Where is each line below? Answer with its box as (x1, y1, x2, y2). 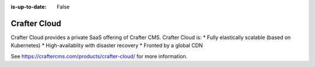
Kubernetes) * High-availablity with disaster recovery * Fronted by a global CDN (10, 42, 204, 49)
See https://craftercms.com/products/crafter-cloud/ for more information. (10, 52, 188, 59)
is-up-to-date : (10, 3, 47, 10)
